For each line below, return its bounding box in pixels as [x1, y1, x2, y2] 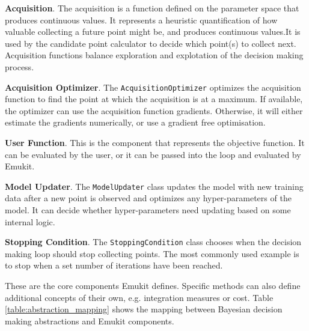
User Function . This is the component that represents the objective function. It [5, 136, 305, 148]
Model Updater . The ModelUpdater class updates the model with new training [5, 180, 304, 192]
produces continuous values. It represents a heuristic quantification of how [5, 13, 278, 26]
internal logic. [5, 215, 55, 228]
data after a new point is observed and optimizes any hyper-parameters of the [5, 192, 292, 204]
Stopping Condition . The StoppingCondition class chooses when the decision [5, 235, 302, 248]
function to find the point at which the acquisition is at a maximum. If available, [5, 93, 303, 105]
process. [5, 60, 34, 73]
